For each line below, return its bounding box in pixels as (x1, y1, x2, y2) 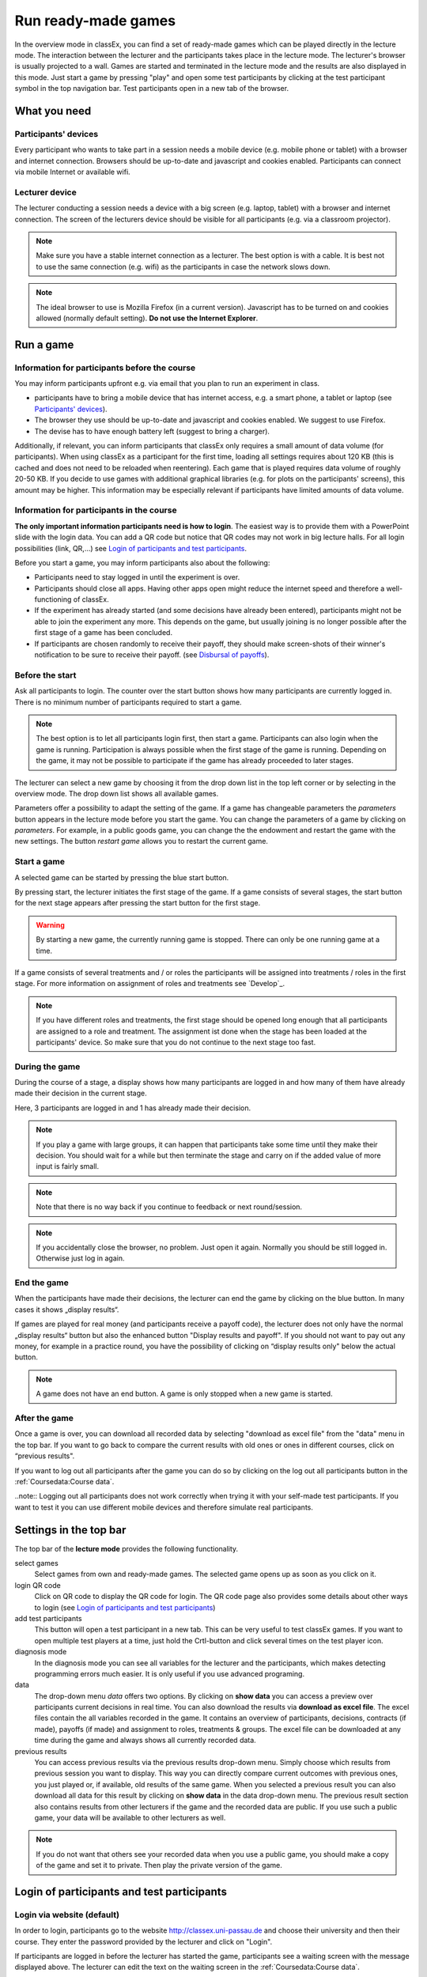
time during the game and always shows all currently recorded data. (34, 1736, 256, 1745)
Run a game (14, 338, 74, 351)
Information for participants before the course (14, 362, 196, 373)
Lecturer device (14, 187, 77, 198)
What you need (14, 104, 92, 118)
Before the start (14, 669, 77, 680)
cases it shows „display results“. (14, 1305, 119, 1314)
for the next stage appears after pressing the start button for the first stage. (14, 898, 261, 908)
